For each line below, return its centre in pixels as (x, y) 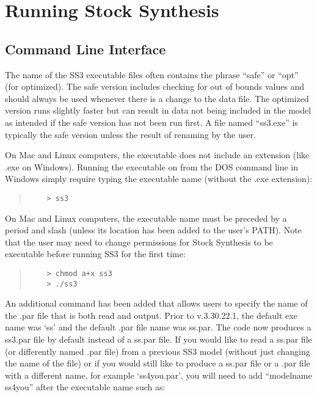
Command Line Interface (86, 49)
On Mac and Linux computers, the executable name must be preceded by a (146, 218)
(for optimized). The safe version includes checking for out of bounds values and (155, 86)
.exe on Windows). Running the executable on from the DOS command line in (152, 166)
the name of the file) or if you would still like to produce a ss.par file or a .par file (158, 363)
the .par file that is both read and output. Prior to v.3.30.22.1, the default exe (151, 315)
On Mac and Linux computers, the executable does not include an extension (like (157, 155)
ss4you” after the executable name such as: (85, 387)
